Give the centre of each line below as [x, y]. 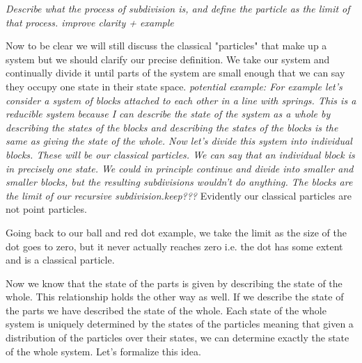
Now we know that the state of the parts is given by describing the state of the [174, 283]
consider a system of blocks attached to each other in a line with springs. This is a [181, 100]
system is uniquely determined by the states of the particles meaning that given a [180, 324]
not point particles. [46, 209]
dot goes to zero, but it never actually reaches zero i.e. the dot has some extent [174, 246]
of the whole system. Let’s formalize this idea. [103, 351]
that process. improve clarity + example [90, 22]
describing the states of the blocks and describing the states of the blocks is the [172, 127]
